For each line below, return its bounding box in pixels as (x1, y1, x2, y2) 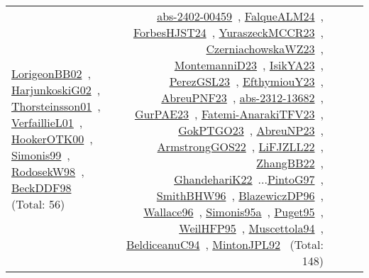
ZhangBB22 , (256, 155, 324, 171)
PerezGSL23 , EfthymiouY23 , (169, 73, 324, 89)
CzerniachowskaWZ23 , (206, 40, 324, 57)
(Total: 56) (11, 195, 65, 212)
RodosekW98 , (11, 162, 84, 179)
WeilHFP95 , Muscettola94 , (179, 220, 324, 236)
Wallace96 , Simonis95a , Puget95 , (143, 204, 324, 220)
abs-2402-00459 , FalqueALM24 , (157, 8, 324, 24)
